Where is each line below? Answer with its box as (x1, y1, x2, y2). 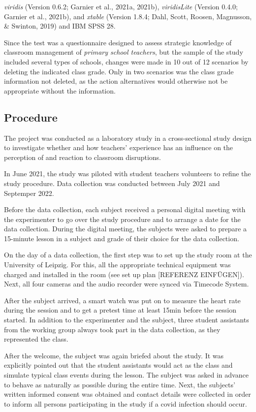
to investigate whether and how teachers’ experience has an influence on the (4, 142, 233, 153)
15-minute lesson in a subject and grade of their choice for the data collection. (4, 233, 239, 243)
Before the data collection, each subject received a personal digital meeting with (4, 204, 246, 215)
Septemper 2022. (4, 188, 54, 198)
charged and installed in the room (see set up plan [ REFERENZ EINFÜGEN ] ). (4, 269, 244, 279)
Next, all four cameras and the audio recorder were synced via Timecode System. (4, 279, 249, 289)
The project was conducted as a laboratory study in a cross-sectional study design (4, 132, 252, 143)
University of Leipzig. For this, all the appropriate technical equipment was (4, 259, 231, 270)
